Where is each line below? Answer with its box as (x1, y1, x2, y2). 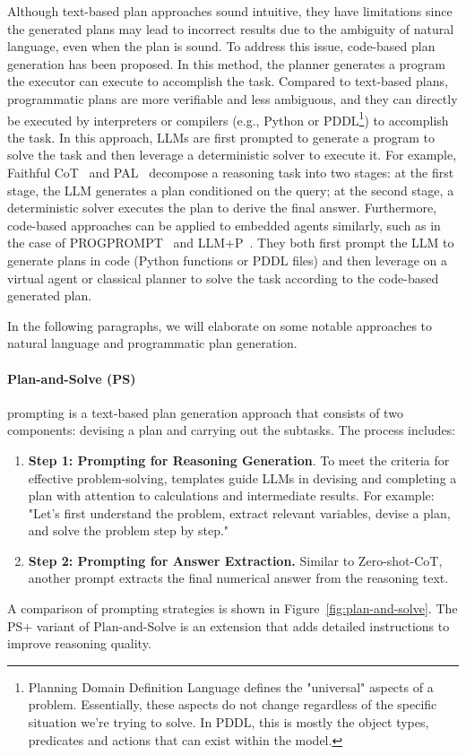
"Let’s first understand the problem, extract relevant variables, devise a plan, (28, 503, 451, 522)
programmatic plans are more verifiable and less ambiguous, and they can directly (7, 89, 458, 108)
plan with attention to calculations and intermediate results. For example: (28, 486, 435, 505)
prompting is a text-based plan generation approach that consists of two (7, 403, 403, 421)
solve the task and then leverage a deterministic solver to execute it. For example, (7, 145, 457, 164)
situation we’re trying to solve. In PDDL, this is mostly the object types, (28, 713, 429, 732)
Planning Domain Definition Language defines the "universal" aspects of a (28, 677, 434, 696)
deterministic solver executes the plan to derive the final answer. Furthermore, (7, 198, 437, 217)
